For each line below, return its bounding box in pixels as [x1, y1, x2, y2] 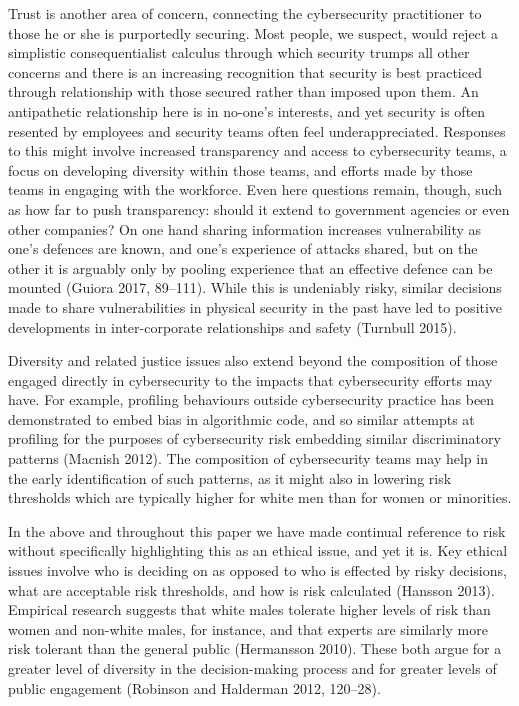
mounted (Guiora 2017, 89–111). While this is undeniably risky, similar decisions [8, 277, 502, 298]
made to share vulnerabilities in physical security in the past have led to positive [8, 296, 503, 317]
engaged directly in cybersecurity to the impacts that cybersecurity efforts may [8, 369, 493, 390]
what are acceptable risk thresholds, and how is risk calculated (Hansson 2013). [8, 579, 495, 600]
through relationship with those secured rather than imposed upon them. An [8, 81, 479, 102]
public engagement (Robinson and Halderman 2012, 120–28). [8, 677, 381, 698]
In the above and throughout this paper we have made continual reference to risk [8, 520, 506, 541]
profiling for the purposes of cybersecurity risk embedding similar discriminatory [8, 428, 501, 449]
